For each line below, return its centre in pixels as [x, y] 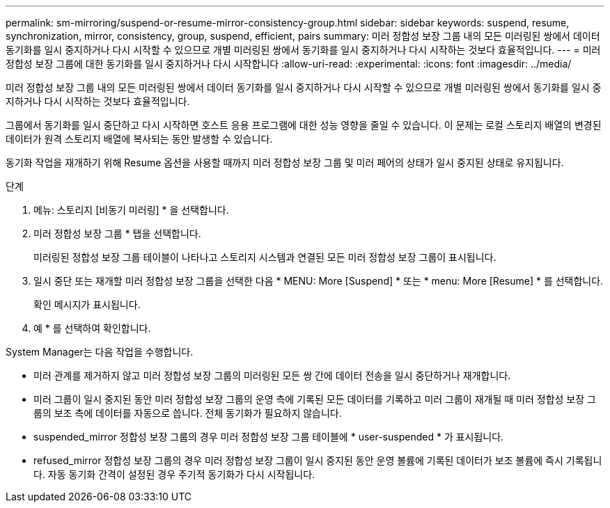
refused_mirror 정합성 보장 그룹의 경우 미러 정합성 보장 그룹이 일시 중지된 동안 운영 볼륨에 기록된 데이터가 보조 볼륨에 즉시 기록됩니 [318, 460]
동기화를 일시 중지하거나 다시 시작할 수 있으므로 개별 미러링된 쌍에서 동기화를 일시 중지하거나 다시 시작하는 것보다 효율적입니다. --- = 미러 [303, 50]
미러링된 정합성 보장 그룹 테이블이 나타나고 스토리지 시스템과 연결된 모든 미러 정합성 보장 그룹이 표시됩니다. [265, 257]
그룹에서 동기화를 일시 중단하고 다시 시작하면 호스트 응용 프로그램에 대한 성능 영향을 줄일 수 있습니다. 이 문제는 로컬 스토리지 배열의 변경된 [304, 125]
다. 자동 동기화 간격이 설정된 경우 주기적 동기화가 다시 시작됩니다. [174, 474]
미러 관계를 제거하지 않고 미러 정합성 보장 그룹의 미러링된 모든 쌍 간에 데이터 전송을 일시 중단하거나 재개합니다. [272, 375]
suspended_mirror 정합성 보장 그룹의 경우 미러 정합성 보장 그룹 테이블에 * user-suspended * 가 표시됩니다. [269, 437]
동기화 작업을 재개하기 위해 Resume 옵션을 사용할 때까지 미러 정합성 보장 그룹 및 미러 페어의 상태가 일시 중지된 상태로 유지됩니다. [285, 162]
